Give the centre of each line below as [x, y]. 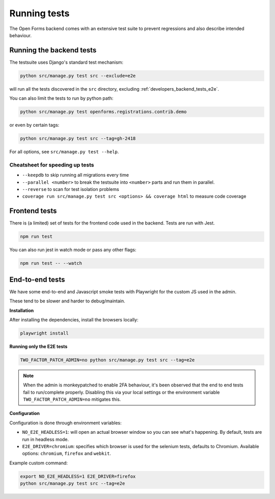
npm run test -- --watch [51, 263]
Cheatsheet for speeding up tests [52, 164]
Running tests [39, 13]
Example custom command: [39, 463]
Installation [22, 310]
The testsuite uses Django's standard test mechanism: [66, 62]
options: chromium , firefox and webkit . [67, 454]
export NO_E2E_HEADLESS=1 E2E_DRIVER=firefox [78, 476]
